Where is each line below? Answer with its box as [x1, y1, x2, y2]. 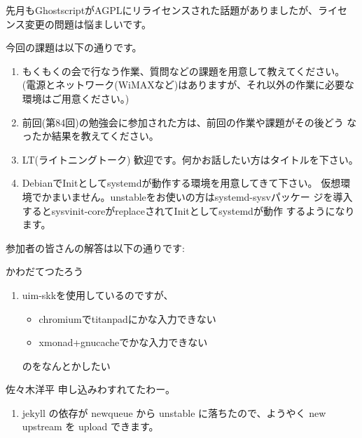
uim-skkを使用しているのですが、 [22, 287, 174, 302]
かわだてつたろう [6, 264, 83, 279]
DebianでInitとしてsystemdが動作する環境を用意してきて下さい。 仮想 [22, 175, 341, 190]
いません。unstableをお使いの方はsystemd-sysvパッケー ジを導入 [61, 189, 353, 204]
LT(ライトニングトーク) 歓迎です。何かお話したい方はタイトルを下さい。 [22, 152, 358, 166]
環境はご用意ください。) [22, 91, 130, 105]
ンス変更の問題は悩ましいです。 [6, 16, 151, 31]
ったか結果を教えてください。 [22, 128, 159, 143]
